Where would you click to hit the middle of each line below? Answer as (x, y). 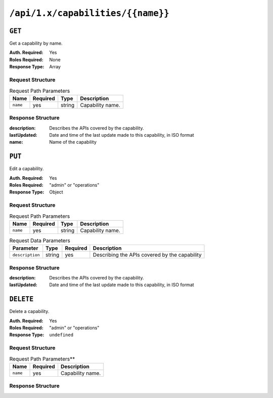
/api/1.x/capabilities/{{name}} (89, 13)
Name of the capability (73, 142)
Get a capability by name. (36, 44)
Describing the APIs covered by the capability (147, 255)
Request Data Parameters (40, 241)
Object (56, 192)
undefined (61, 335)
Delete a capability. (29, 311)
